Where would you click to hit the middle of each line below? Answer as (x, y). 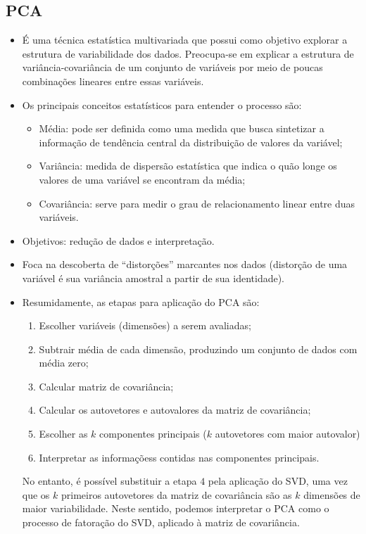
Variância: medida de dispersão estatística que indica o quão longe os (188, 166)
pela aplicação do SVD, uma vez (278, 481)
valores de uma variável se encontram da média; (142, 179)
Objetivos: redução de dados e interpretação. (118, 240)
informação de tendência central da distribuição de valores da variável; (191, 142)
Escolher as (63, 434)
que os (36, 494)
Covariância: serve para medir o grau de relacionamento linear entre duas (197, 203)
